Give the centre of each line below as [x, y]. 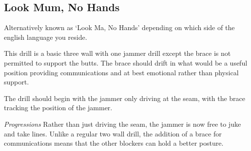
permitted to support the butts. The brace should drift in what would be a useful [126, 62]
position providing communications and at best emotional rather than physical [121, 72]
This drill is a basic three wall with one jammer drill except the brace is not [117, 53]
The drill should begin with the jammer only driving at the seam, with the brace [125, 98]
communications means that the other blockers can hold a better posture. [114, 143]
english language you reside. [46, 37]
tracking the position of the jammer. [58, 108]
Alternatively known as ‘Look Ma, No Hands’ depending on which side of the [119, 27]
